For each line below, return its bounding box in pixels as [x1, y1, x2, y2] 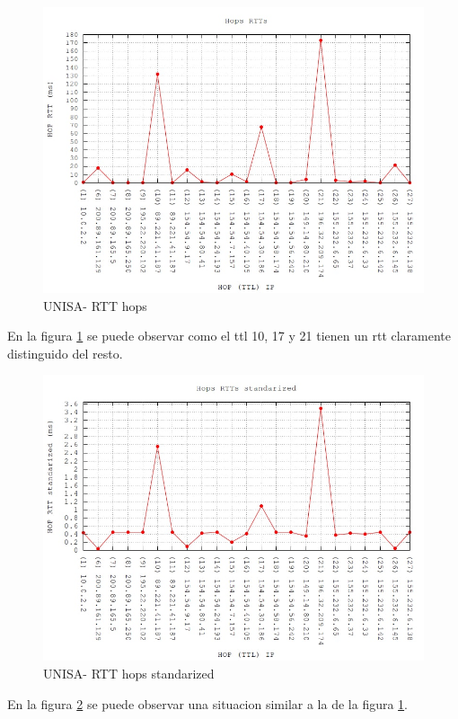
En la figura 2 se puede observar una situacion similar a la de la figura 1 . [7, 694, 409, 713]
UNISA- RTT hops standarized [43, 663, 215, 682]
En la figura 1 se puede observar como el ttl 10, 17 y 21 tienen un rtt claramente [7, 326, 452, 345]
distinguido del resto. [7, 343, 123, 362]
